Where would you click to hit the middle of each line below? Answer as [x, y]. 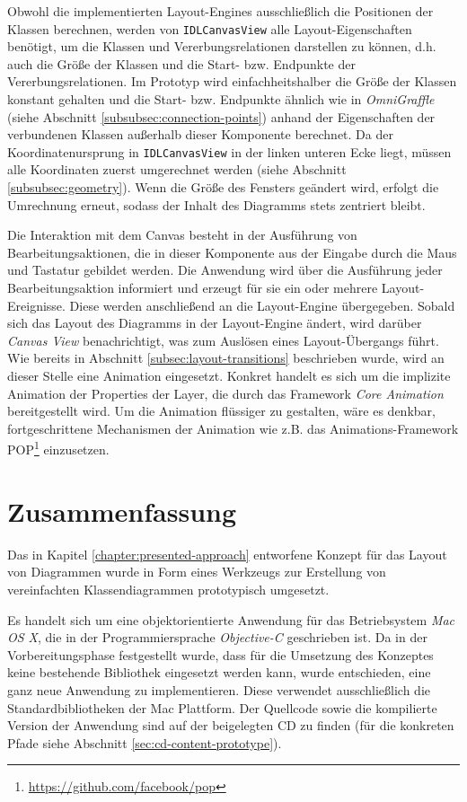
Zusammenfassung [122, 511]
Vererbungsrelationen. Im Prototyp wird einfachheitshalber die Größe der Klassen [232, 81]
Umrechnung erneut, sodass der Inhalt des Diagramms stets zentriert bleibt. [216, 204]
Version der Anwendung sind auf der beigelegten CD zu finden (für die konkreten [231, 725]
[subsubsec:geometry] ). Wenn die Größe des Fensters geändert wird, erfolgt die [223, 187]
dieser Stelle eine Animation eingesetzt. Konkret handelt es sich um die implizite [229, 375]
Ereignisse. [36, 305]
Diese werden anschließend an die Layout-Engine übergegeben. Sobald [262, 305]
